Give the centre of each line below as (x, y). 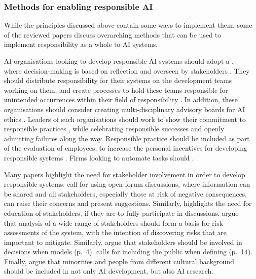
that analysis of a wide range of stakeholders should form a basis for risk (114, 222)
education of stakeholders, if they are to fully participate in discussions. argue (121, 213)
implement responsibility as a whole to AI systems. (81, 44)
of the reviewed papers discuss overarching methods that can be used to (113, 34)
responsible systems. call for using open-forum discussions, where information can (127, 184)
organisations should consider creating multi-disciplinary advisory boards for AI (125, 109)
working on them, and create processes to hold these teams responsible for (116, 90)
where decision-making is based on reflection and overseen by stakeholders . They (127, 70)
